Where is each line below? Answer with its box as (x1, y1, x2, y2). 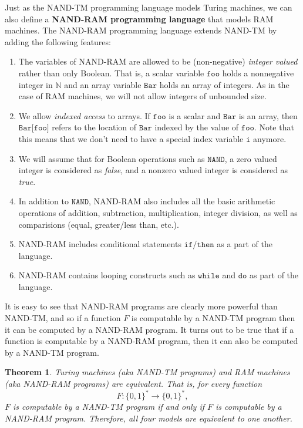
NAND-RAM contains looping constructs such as (18, 269, 196, 281)
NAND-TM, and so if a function (5, 312, 121, 324)
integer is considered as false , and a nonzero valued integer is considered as (18, 164, 288, 176)
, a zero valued (224, 152, 277, 164)
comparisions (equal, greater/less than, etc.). (18, 218, 179, 230)
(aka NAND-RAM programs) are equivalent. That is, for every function (5, 378, 262, 390)
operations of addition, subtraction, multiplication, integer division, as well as (18, 206, 298, 218)
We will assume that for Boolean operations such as (18, 152, 205, 164)
